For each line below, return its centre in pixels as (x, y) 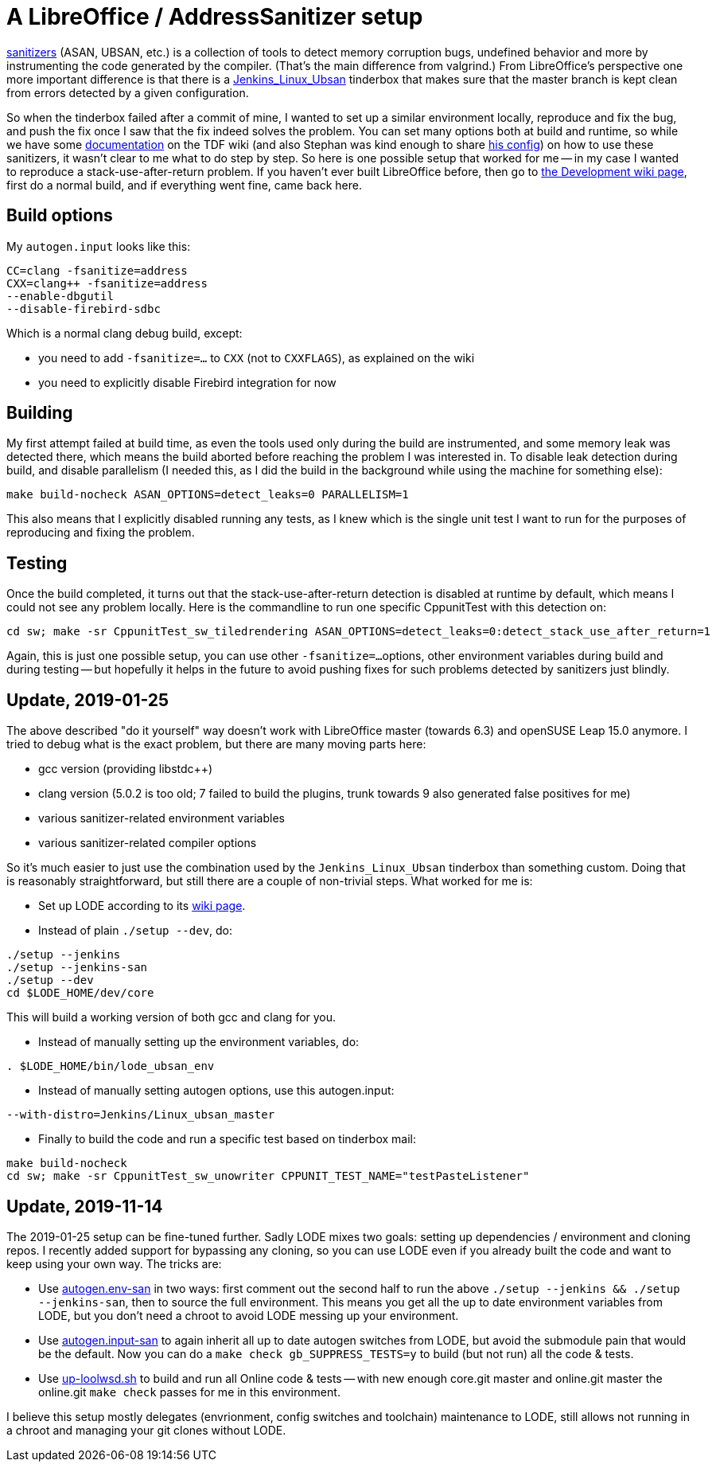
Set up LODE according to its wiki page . (142, 906)
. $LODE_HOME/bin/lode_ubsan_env (111, 1066)
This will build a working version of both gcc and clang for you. (171, 1017)
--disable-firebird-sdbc (84, 308)
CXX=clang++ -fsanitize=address (107, 283)
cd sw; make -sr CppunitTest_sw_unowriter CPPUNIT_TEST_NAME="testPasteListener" (268, 1176)
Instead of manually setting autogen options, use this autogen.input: (216, 1091)
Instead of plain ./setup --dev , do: (136, 931)
